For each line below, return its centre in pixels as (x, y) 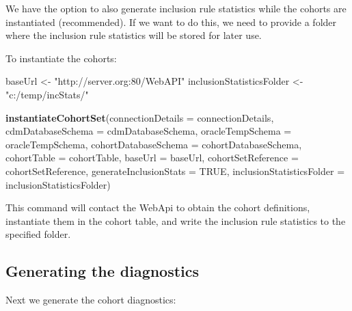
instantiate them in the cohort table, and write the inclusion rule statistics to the (176, 220)
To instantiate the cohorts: (61, 58)
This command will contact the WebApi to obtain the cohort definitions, (158, 207)
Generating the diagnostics (103, 271)
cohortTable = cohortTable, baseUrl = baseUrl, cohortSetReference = (152, 158)
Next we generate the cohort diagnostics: (91, 300)
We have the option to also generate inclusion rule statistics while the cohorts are (176, 8)
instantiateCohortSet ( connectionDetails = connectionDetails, (140, 117)
